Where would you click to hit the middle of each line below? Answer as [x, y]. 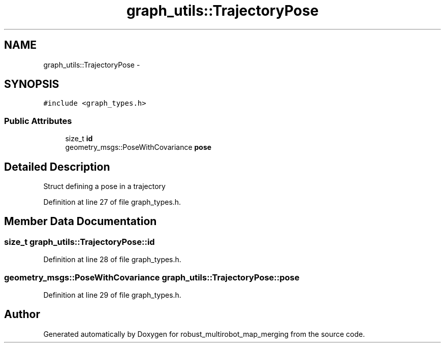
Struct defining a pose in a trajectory [104, 186]
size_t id [79, 139]
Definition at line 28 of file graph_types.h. [112, 260]
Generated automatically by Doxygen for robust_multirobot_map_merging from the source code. [204, 334]
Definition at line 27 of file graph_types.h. [112, 202]
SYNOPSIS [32, 84]
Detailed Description [57, 167]
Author [22, 314]
